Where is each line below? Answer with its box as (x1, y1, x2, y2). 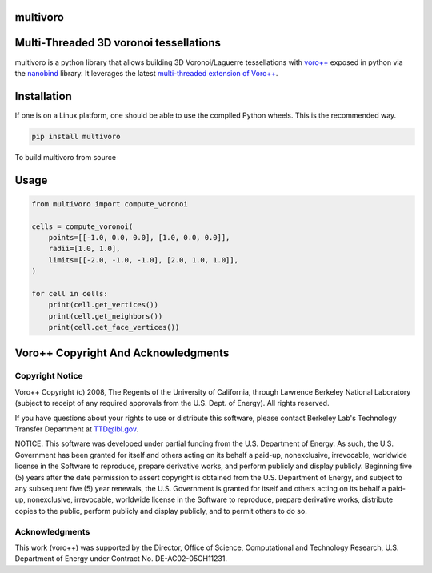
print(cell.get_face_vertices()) (48, 323, 180, 332)
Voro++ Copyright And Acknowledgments (14, 346, 230, 359)
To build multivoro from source (14, 152, 116, 162)
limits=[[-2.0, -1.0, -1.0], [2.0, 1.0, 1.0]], (48, 255, 239, 264)
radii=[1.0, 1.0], (48, 244, 121, 254)
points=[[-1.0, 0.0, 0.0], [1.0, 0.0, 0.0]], (48, 233, 230, 242)
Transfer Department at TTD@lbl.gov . (14, 424, 139, 434)
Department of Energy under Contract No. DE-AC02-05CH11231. (14, 554, 228, 563)
